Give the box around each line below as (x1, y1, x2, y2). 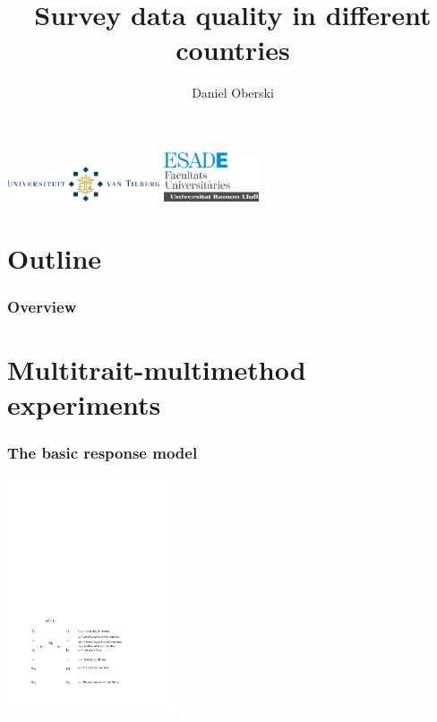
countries (176, 31, 290, 68)
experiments (7, 386, 161, 423)
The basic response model (7, 442, 198, 464)
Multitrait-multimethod (7, 350, 306, 387)
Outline (7, 239, 102, 276)
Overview (7, 295, 77, 317)
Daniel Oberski (192, 83, 274, 102)
